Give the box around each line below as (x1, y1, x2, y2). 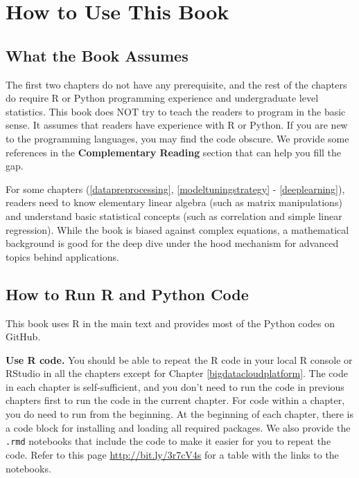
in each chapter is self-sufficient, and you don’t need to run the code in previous (6, 379, 344, 394)
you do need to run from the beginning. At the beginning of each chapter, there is (6, 407, 353, 421)
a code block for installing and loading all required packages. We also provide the (6, 420, 351, 434)
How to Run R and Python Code (6, 283, 249, 304)
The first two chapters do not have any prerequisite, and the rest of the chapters (6, 77, 347, 91)
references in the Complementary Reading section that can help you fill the (6, 145, 342, 159)
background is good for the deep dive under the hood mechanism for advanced (6, 236, 339, 250)
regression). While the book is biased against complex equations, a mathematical (6, 222, 349, 237)
